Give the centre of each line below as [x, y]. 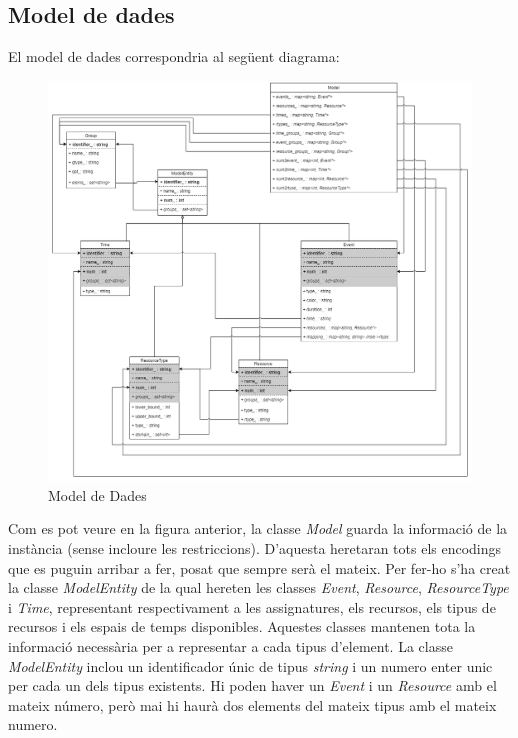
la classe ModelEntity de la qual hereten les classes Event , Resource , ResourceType [258, 587]
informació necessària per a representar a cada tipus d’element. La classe [230, 645]
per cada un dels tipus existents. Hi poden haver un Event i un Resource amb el [252, 685]
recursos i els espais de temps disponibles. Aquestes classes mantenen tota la [242, 626]
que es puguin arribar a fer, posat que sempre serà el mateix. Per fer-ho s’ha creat [259, 567]
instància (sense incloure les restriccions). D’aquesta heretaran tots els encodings [255, 547]
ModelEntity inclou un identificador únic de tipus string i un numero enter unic [250, 665]
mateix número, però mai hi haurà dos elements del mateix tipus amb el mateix [252, 704]
